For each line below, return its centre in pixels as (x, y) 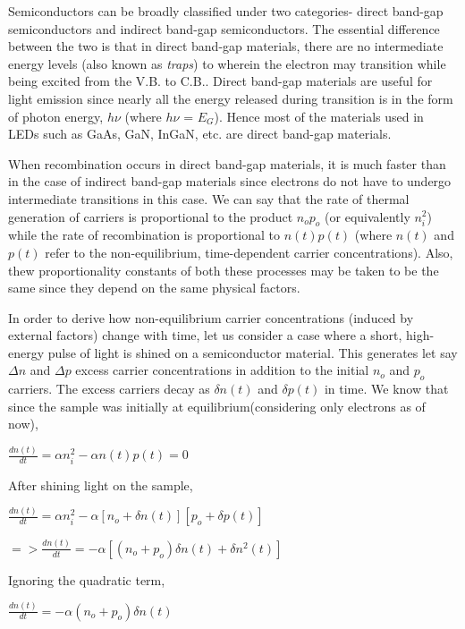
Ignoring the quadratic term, (87, 579)
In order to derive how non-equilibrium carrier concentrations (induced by (211, 317)
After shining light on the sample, (101, 484)
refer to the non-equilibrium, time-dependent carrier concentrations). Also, (249, 252)
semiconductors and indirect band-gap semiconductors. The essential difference (224, 28)
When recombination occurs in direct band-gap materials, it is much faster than (227, 163)
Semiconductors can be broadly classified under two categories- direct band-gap (226, 11)
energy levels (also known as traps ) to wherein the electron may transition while (227, 63)
